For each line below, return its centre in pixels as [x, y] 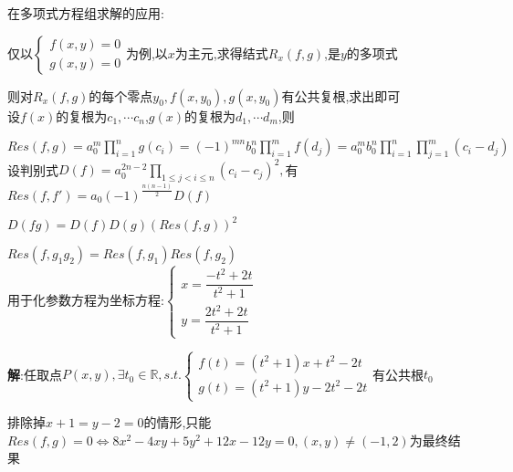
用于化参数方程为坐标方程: [86, 299]
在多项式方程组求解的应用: [86, 13]
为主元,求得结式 [221, 52]
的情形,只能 [178, 422]
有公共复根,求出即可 [341, 95]
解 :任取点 [35, 374]
